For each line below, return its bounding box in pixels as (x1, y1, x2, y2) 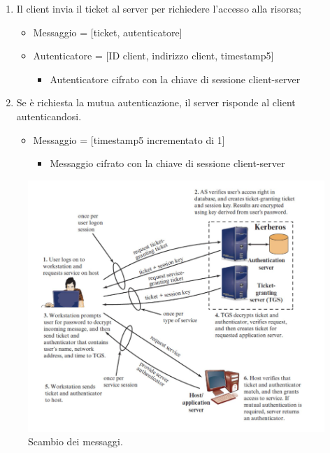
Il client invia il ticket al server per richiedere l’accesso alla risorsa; (16, 1, 301, 15)
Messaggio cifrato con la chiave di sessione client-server (50, 156, 285, 171)
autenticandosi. (16, 108, 82, 123)
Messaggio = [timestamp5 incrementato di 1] (33, 132, 225, 147)
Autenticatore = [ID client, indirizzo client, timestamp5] (33, 48, 274, 63)
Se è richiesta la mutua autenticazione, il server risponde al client (16, 95, 296, 110)
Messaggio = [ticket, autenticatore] (33, 24, 182, 39)
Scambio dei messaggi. (28, 434, 123, 449)
